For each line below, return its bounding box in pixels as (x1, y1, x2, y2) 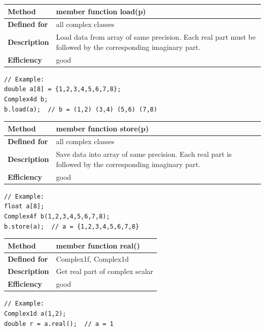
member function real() (56, 240, 140, 251)
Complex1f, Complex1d (56, 253, 129, 264)
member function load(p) (56, 6, 146, 16)
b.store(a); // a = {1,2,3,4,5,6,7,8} (4, 223, 139, 230)
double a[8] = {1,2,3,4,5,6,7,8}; (4, 86, 121, 93)
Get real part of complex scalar (56, 266, 153, 277)
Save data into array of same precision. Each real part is (56, 149, 232, 159)
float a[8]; (4, 203, 44, 210)
